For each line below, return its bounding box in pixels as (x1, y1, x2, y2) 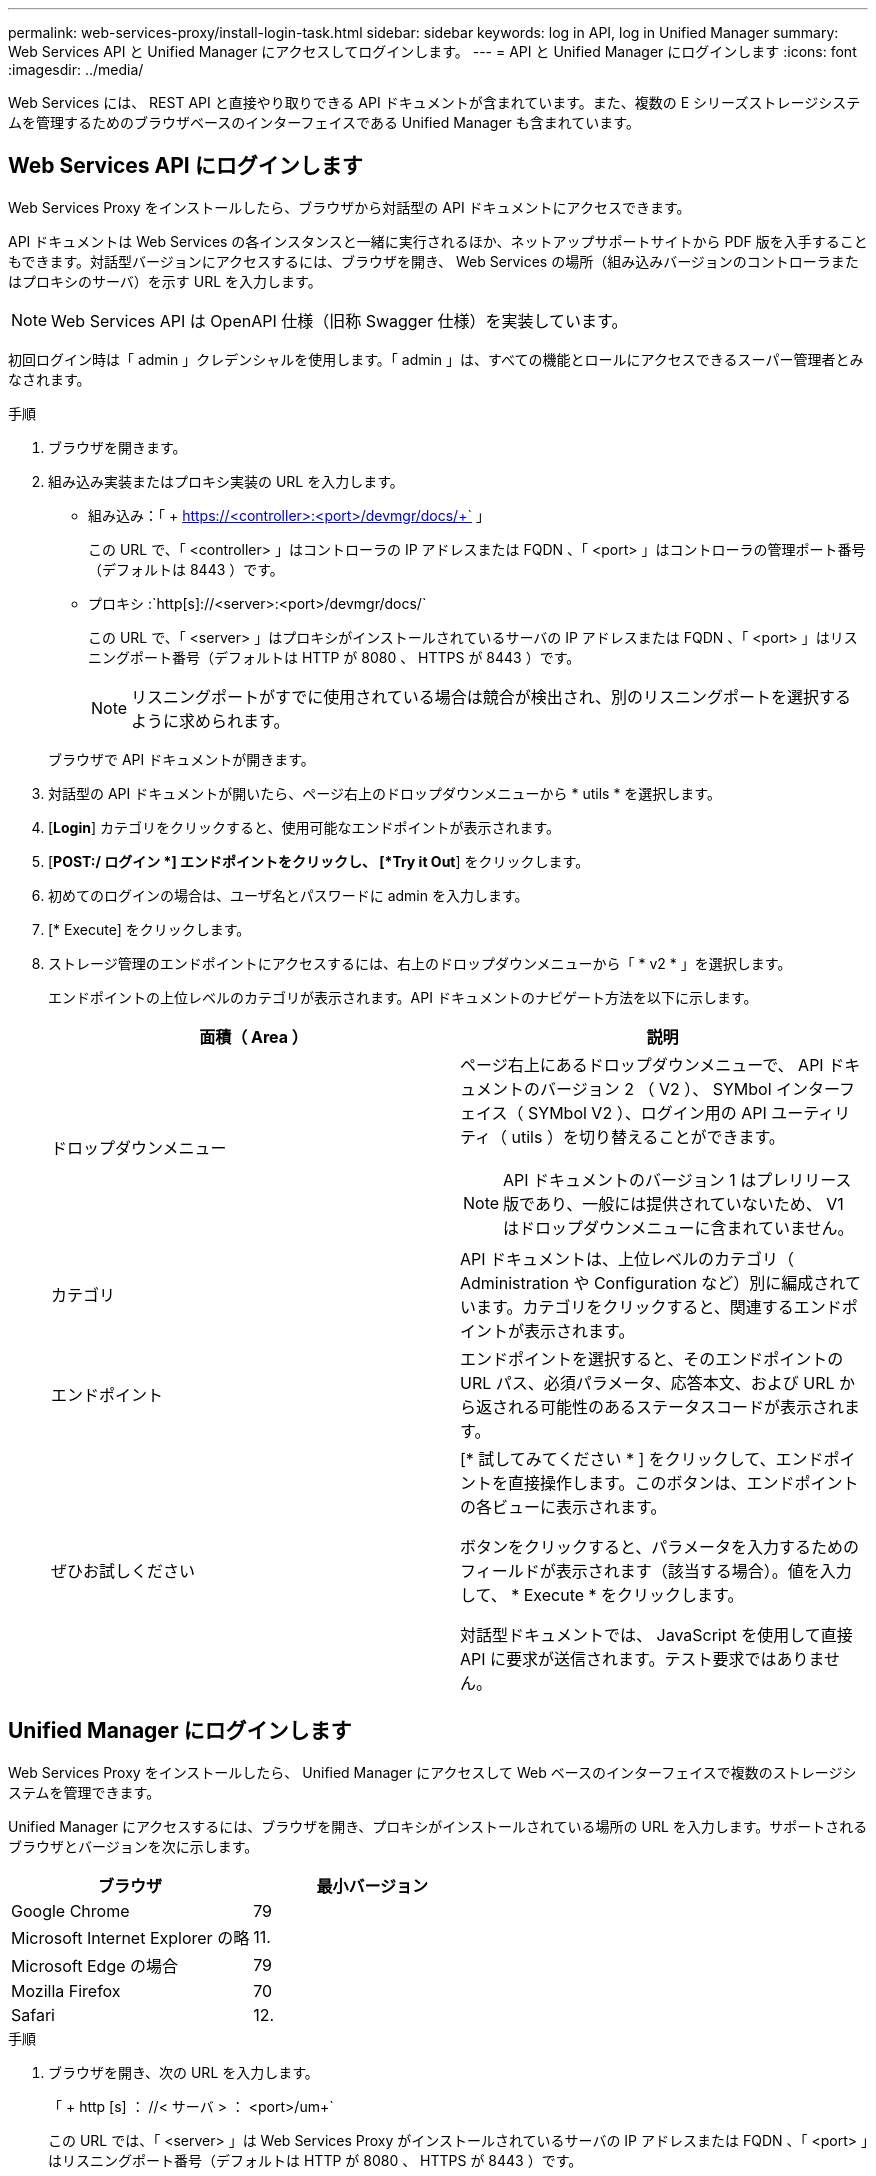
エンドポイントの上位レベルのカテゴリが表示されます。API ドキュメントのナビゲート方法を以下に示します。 (48, 988, 758, 1006)
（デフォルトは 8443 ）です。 (88, 560, 284, 578)
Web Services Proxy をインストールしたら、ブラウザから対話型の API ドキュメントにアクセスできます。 (8, 198, 691, 216)
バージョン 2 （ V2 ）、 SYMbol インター (540, 1078, 840, 1099)
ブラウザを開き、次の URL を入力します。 (48, 2063, 319, 2081)
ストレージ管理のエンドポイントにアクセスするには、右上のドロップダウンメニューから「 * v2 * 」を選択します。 (48, 954, 792, 972)
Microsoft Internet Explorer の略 (11, 1927, 250, 1948)
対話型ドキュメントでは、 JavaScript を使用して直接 (460, 1624, 853, 1645)
